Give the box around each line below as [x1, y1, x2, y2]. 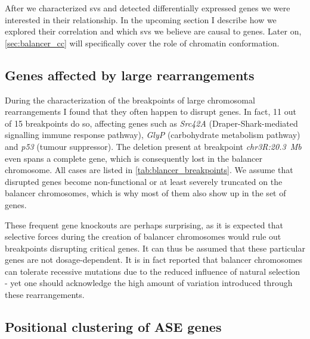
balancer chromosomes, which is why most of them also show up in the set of [5, 187, 286, 199]
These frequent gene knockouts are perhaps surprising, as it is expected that [5, 218, 283, 231]
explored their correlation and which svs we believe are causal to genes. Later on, [5, 25, 302, 37]
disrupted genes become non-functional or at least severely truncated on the [5, 175, 283, 187]
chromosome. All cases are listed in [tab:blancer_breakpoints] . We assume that [5, 164, 293, 176]
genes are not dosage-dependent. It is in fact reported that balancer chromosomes [5, 253, 303, 266]
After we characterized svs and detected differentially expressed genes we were [5, 2, 290, 14]
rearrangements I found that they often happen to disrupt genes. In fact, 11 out [5, 105, 296, 118]
